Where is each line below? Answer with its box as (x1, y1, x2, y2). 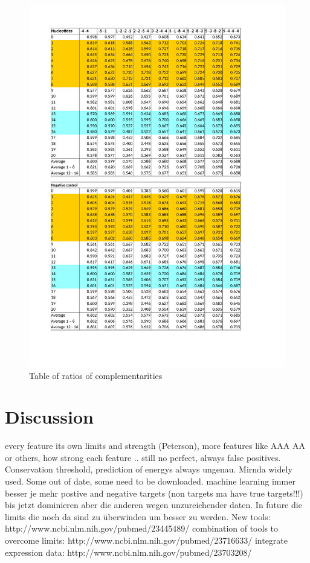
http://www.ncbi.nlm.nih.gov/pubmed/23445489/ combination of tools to (5, 522, 279, 535)
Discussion (5, 404, 94, 429)
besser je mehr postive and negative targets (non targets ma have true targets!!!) (5, 486, 303, 499)
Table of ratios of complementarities (29, 369, 163, 381)
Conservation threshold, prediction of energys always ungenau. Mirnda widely (5, 463, 292, 476)
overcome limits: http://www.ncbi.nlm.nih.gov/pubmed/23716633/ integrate (5, 533, 288, 546)
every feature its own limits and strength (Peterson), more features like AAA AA (5, 439, 305, 452)
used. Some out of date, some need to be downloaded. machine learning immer (5, 475, 295, 488)
